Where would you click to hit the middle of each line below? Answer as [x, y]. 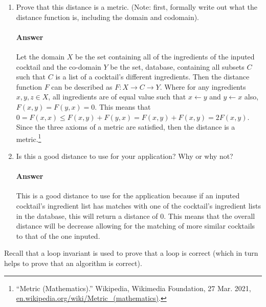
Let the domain [40, 56]
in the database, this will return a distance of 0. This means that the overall [136, 216]
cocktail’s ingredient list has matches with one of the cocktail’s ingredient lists [138, 205]
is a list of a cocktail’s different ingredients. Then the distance [152, 77]
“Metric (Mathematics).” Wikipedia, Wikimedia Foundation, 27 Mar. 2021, [134, 288]
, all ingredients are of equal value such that [117, 97]
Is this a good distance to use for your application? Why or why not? [125, 156]
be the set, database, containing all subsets [177, 66]
